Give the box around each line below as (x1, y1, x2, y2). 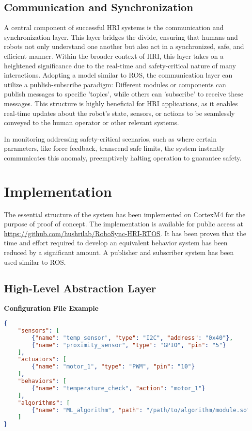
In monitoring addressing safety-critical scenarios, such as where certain (4, 133, 217, 144)
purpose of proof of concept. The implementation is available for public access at (4, 219, 243, 229)
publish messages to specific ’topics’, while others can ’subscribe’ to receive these (4, 89, 243, 99)
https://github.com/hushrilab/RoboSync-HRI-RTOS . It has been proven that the (4, 228, 246, 238)
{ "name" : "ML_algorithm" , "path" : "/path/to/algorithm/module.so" (31, 406, 251, 414)
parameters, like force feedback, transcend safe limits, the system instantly (4, 143, 225, 153)
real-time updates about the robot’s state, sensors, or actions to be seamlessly (4, 108, 235, 118)
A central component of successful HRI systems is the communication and (4, 22, 224, 32)
